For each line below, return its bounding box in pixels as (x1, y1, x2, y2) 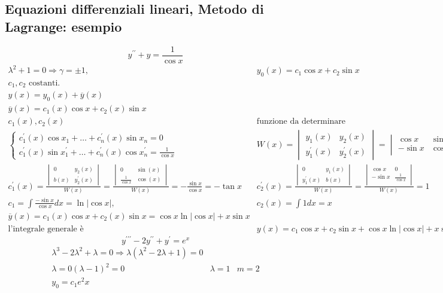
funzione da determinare (256, 117, 346, 126)
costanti (28, 79, 58, 87)
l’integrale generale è (8, 224, 84, 233)
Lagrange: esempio (5, 17, 122, 35)
